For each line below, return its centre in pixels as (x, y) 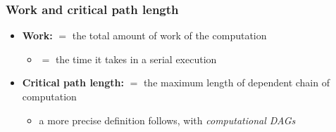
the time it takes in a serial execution (136, 59)
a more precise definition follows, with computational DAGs (167, 120)
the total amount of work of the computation (169, 35)
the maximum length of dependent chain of (236, 82)
